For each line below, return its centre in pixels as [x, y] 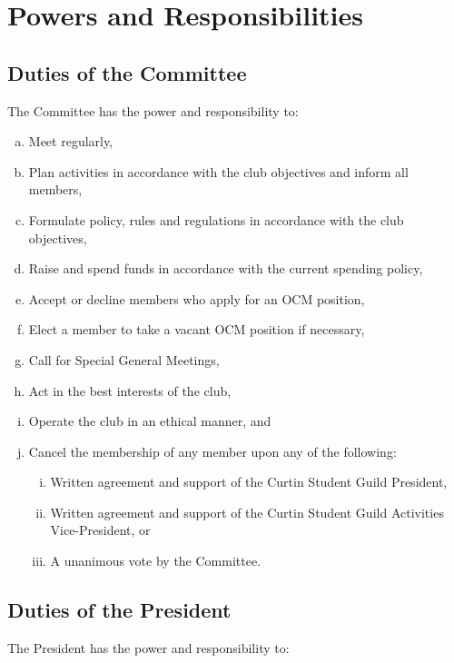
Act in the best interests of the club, [130, 390]
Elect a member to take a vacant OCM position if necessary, [197, 329]
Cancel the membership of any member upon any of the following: [212, 451]
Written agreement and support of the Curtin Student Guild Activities [247, 512]
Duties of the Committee [127, 72]
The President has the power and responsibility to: [148, 647]
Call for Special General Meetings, [124, 359]
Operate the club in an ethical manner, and [150, 421]
